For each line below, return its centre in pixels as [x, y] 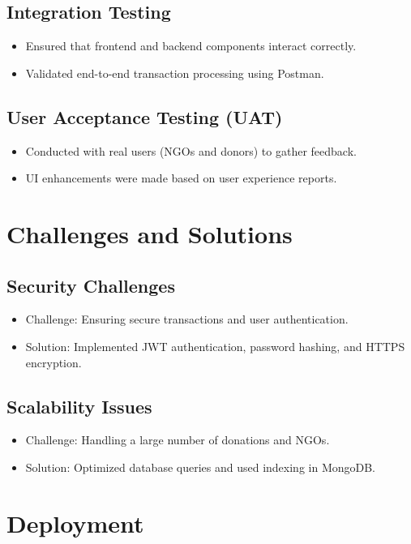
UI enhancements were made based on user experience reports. [181, 178]
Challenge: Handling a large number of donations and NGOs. [178, 440]
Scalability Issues [79, 406]
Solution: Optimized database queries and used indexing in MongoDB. [201, 467]
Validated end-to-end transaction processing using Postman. [175, 73]
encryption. [54, 362]
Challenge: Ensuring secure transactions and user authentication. [187, 319]
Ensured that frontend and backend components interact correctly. [191, 46]
